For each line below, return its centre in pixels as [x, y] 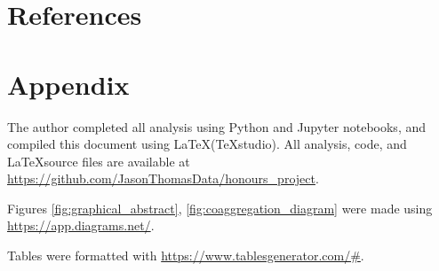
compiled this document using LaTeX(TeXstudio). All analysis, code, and [207, 144]
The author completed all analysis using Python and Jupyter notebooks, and [217, 126]
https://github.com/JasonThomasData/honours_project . [163, 178]
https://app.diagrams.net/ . [81, 225]
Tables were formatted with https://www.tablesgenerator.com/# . [186, 256]
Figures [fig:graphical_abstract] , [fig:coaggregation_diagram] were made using [220, 208]
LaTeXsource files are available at [99, 161]
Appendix [68, 84]
